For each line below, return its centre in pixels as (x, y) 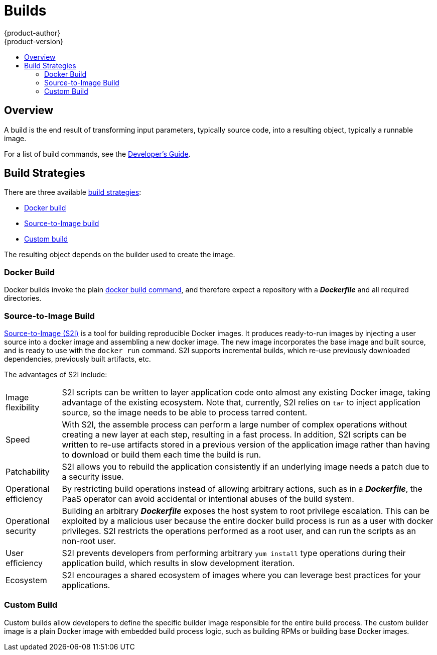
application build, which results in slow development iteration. (178, 563)
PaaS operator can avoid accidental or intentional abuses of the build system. (208, 499)
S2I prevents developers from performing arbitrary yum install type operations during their (234, 553)
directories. (23, 298)
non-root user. (89, 541)
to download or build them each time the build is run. (161, 454)
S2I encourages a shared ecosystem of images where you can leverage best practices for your (241, 575)
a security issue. (93, 476)
